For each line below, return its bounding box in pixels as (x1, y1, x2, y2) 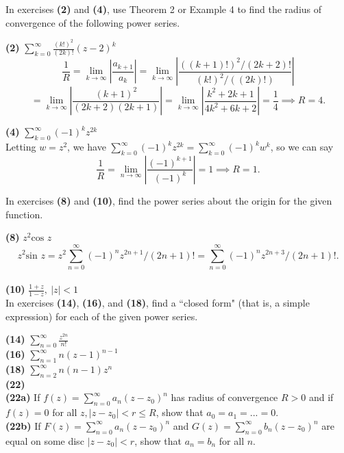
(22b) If (5, 418, 41, 432)
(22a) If (5, 390, 40, 404)
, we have (67, 140, 106, 154)
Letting (5, 140, 36, 154)
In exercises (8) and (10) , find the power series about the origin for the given (5, 193, 332, 207)
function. (5, 207, 43, 221)
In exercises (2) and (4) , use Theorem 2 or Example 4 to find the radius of (5, 2, 322, 16)
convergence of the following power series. (5, 15, 180, 29)
